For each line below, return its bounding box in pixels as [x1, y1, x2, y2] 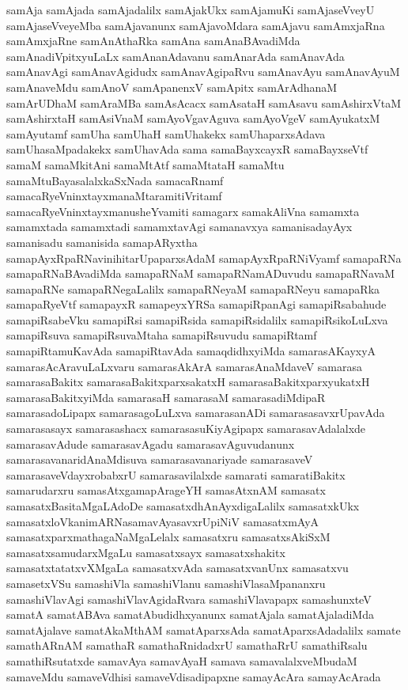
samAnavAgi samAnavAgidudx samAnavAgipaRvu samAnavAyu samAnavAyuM [6, 63, 400, 80]
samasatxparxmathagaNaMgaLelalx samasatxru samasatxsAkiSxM [6, 529, 331, 545]
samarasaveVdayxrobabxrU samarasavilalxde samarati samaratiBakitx [6, 466, 346, 483]
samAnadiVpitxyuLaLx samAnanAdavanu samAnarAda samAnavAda [6, 47, 345, 64]
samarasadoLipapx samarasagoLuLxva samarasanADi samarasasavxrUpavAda [6, 404, 385, 421]
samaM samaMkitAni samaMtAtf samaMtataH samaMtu [6, 156, 285, 172]
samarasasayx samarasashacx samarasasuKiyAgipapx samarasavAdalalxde [6, 420, 366, 437]
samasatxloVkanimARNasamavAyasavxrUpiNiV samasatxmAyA [6, 513, 319, 529]
